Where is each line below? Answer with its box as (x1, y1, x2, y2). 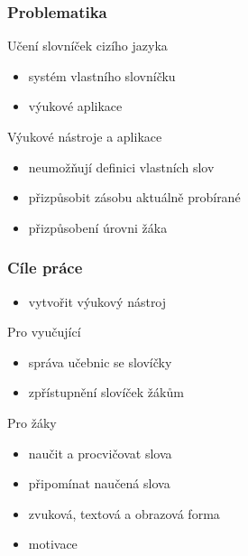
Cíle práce (7, 256, 83, 279)
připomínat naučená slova (28, 474, 170, 493)
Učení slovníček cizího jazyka (7, 36, 168, 55)
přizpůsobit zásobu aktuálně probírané (28, 188, 241, 207)
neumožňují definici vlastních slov (28, 157, 215, 176)
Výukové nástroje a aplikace (7, 127, 162, 145)
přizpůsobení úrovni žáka (28, 218, 168, 236)
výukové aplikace (28, 97, 123, 116)
